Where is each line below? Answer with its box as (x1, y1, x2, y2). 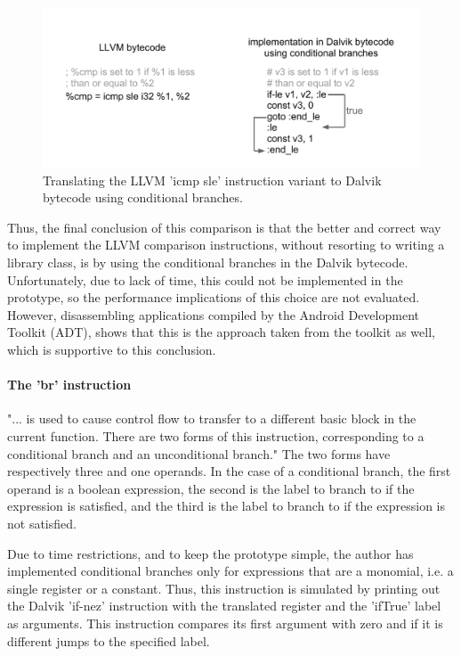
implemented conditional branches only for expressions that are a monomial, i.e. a (7, 562, 454, 580)
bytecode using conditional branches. (43, 188, 243, 207)
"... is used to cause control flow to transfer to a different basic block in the (7, 409, 417, 428)
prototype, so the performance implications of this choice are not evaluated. (7, 288, 420, 307)
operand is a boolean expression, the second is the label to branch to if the (7, 479, 415, 497)
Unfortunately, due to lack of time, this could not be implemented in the (7, 270, 403, 289)
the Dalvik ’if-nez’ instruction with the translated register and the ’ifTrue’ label (7, 596, 441, 615)
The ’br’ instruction (7, 375, 132, 394)
